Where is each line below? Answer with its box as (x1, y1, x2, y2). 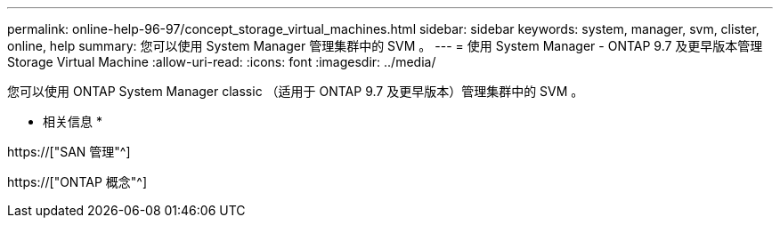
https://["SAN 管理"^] (7, 144, 131, 159)
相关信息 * (43, 114, 102, 129)
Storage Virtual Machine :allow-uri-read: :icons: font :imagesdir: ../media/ (7, 54, 436, 69)
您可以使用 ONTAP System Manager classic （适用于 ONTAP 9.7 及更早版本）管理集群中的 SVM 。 (7, 84, 584, 99)
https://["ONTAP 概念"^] (7, 174, 148, 189)
